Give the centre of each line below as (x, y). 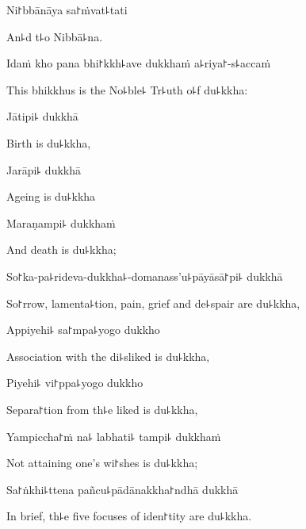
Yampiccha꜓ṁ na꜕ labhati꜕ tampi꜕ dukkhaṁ (114, 436)
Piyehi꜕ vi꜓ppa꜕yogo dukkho (75, 383)
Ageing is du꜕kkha (51, 196)
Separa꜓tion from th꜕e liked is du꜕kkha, (102, 409)
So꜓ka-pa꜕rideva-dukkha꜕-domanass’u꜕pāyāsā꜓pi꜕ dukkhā (145, 276)
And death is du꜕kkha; (61, 249)
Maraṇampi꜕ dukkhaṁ (61, 222)
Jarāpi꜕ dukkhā (44, 169)
